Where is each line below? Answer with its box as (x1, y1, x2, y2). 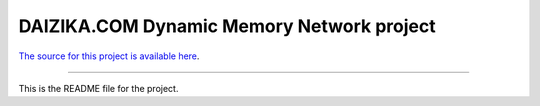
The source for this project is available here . (18, 50, 200, 62)
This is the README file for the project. (18, 82, 179, 94)
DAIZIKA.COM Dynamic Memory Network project (18, 15, 436, 37)
